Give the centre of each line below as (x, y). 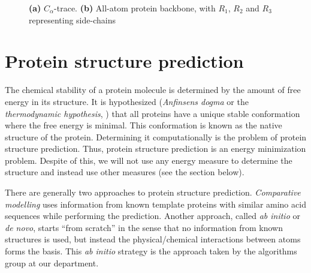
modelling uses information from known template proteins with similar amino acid (155, 204)
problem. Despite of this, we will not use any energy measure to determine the (149, 160)
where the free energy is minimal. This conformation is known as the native (144, 125)
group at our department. (52, 262)
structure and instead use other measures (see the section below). (125, 172)
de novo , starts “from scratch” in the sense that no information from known (144, 227)
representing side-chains (72, 19)
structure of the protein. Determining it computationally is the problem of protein (156, 136)
